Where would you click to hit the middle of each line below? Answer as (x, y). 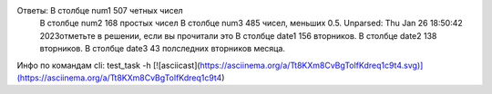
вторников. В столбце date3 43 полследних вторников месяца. (163, 49)
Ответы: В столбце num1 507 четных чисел (100, 10)
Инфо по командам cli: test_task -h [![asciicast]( (108, 65)
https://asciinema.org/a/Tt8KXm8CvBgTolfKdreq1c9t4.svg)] (312, 65)
